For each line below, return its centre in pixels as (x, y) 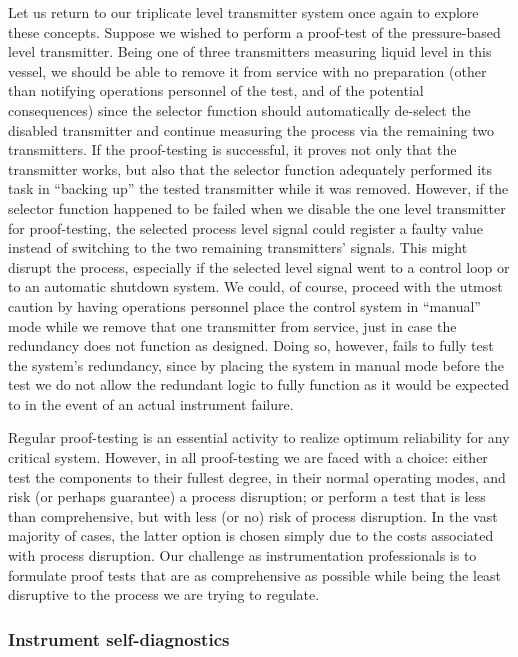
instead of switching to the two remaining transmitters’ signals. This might (238, 247)
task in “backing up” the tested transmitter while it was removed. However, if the (258, 188)
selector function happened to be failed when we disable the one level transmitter (257, 207)
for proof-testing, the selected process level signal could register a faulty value (246, 227)
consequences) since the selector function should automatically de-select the (239, 109)
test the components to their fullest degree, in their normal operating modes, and (257, 476)
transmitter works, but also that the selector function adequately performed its (250, 168)
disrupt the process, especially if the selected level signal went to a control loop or (259, 266)
